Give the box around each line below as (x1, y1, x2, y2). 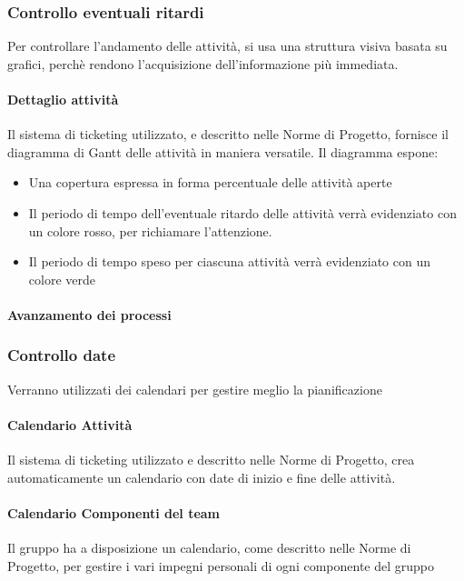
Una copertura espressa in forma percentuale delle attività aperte (28, 173, 392, 192)
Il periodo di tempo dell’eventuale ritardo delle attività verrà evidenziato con (28, 203, 457, 222)
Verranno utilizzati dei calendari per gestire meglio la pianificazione (7, 379, 382, 398)
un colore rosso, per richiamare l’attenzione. (28, 221, 272, 240)
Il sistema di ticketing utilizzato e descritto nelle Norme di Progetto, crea (7, 450, 415, 469)
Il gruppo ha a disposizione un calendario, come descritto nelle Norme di (7, 538, 411, 557)
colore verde (28, 269, 95, 288)
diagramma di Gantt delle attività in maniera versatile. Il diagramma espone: (7, 142, 439, 161)
